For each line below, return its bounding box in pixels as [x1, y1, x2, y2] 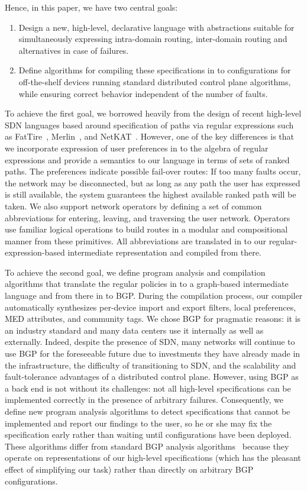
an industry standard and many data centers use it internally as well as [5, 324, 264, 336]
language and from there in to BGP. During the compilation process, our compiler [5, 289, 303, 302]
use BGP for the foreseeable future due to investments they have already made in [5, 347, 300, 360]
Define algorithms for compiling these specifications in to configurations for [18, 64, 291, 76]
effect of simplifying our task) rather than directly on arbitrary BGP [5, 463, 254, 475]
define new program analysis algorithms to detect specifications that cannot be [5, 405, 290, 417]
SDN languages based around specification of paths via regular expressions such [5, 118, 294, 131]
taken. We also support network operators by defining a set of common [5, 199, 262, 212]
